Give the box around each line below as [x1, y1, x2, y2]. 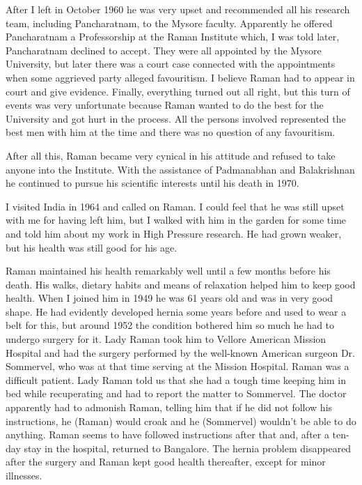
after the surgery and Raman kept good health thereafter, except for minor [6, 454, 326, 469]
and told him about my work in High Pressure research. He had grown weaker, [6, 226, 342, 240]
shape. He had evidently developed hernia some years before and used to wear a [6, 304, 347, 318]
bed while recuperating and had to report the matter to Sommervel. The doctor [6, 386, 347, 401]
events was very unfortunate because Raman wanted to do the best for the [6, 98, 324, 112]
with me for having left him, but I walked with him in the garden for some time [6, 213, 347, 227]
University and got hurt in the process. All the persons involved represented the [6, 111, 346, 125]
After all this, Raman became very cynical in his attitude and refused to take [6, 148, 336, 162]
